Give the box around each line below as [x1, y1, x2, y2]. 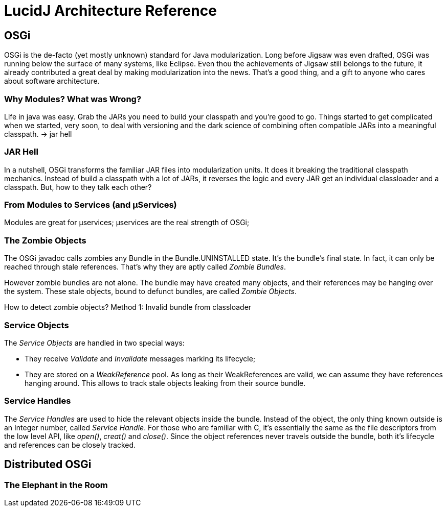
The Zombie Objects [4, 235, 86, 246]
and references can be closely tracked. [4, 440, 136, 449]
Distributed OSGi [4, 458, 92, 471]
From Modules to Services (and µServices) [4, 200, 177, 210]
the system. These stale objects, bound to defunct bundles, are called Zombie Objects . [4, 287, 297, 296]
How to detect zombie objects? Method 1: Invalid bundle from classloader [4, 303, 252, 312]
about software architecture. [4, 77, 100, 86]
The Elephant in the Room [4, 479, 108, 490]
